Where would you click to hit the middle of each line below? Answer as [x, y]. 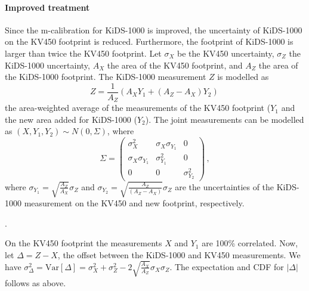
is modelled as [243, 77]
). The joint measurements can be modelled [225, 119]
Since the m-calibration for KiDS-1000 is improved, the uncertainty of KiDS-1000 [154, 30]
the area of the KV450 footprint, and [175, 65]
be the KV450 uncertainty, [226, 53]
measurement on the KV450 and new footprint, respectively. [134, 202]
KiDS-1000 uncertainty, [47, 65]
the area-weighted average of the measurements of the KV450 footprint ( [138, 108]
